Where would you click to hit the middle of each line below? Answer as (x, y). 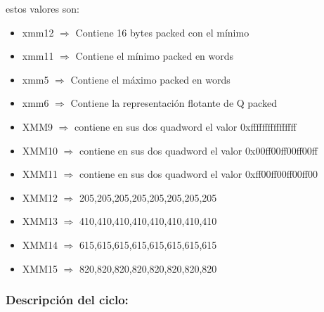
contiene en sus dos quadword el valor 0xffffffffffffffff (186, 126)
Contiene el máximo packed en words (150, 79)
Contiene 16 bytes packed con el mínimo (162, 32)
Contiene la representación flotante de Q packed (174, 103)
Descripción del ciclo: (67, 300)
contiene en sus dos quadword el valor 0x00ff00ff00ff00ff (199, 150)
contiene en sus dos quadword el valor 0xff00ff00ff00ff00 (199, 174)
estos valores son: (43, 8)
